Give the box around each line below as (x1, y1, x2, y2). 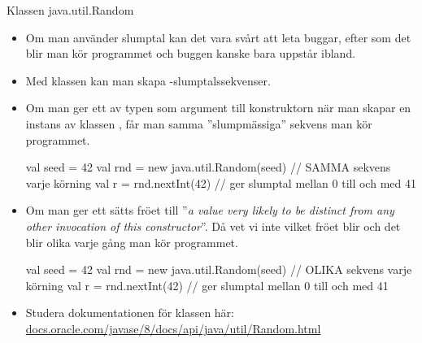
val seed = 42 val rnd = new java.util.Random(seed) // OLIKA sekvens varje (25, 261, 412, 278)
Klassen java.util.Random (7, 2, 134, 18)
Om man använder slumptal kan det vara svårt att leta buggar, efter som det (25, 28, 411, 46)
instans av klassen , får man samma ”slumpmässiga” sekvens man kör (25, 115, 372, 132)
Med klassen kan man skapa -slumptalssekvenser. (25, 72, 271, 89)
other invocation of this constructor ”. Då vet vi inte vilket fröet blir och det (25, 217, 401, 234)
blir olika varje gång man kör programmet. (25, 233, 238, 250)
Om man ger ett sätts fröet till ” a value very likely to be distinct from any (25, 202, 394, 219)
